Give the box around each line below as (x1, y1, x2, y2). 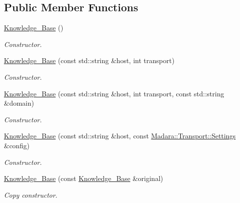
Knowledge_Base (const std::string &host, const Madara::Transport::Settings (4, 131, 236, 141)
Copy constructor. (4, 189, 58, 200)
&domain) (4, 98, 34, 108)
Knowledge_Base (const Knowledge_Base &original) (4, 173, 163, 183)
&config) (4, 140, 30, 150)
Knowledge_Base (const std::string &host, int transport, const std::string (4, 88, 224, 98)
